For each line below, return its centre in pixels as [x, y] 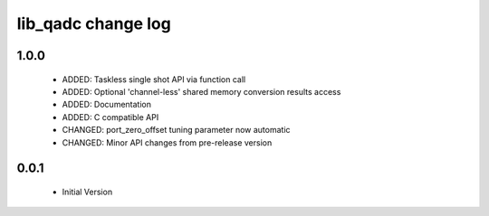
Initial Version [87, 192]
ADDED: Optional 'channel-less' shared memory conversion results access [201, 91]
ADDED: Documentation [106, 105]
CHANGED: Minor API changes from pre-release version [167, 142]
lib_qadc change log [94, 23]
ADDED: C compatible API [110, 117]
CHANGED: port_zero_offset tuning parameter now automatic [176, 130]
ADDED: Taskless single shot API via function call [154, 79]
